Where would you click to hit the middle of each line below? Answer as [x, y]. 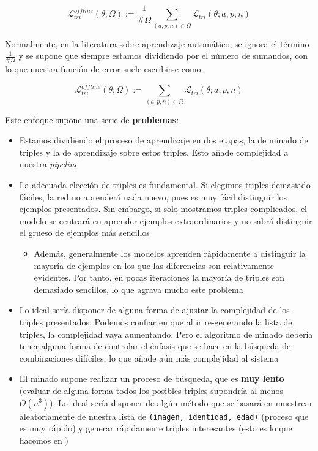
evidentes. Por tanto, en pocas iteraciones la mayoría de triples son [159, 277]
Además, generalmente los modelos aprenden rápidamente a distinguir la [170, 253]
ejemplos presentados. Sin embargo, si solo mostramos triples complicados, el [163, 209]
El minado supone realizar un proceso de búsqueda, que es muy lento [152, 378]
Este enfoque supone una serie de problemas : [92, 119]
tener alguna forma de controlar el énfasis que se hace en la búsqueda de [155, 346]
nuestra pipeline [49, 164]
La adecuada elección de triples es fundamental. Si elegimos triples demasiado [165, 185]
